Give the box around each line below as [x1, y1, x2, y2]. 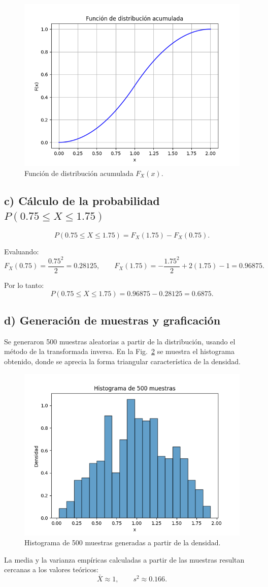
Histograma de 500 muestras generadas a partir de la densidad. [24, 537, 221, 548]
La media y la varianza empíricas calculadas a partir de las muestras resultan [4, 554, 245, 565]
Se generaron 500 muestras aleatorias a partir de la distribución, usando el [4, 336, 236, 346]
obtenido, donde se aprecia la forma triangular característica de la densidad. [4, 356, 241, 366]
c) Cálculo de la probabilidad [4, 192, 160, 208]
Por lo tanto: [4, 279, 44, 290]
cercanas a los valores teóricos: [4, 564, 98, 575]
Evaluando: [4, 246, 39, 256]
